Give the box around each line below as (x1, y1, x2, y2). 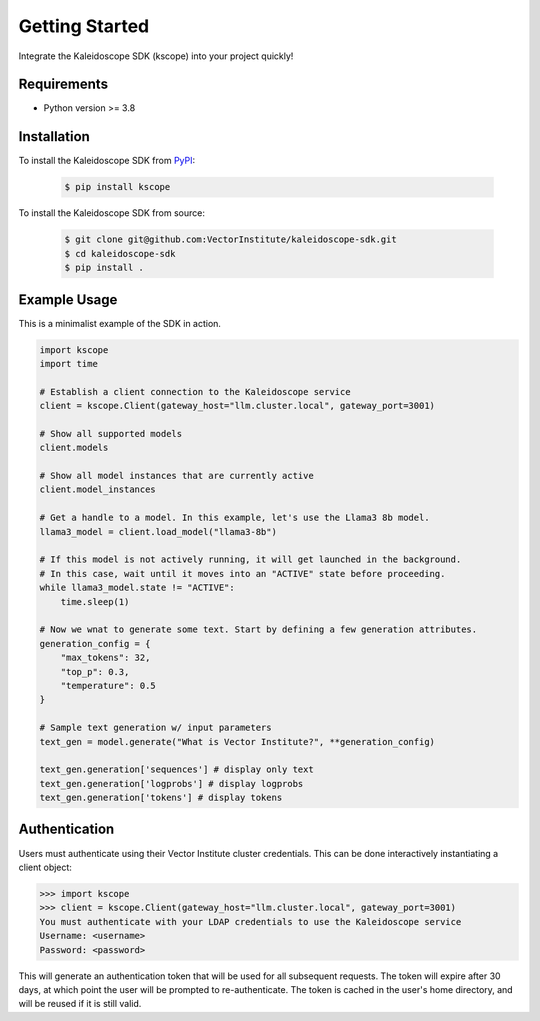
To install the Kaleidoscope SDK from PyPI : (18, 155, 196, 167)
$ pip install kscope (64, 181, 171, 193)
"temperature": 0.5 (60, 680, 157, 691)
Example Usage (18, 291, 118, 308)
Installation (18, 128, 90, 145)
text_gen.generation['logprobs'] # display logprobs (39, 778, 304, 789)
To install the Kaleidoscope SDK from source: (18, 207, 205, 219)
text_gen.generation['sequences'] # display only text (39, 764, 314, 775)
